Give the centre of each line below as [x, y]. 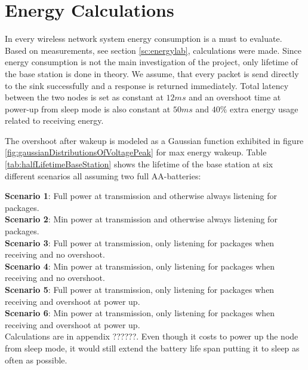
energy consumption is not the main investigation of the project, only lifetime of [152, 62]
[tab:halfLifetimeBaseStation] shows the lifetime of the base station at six [139, 164]
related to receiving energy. [54, 120]
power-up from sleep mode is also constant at [88, 108]
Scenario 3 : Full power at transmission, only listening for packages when [140, 242]
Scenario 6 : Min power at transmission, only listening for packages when [140, 313]
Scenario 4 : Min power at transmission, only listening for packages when [140, 266]
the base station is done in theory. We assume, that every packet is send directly [152, 73]
